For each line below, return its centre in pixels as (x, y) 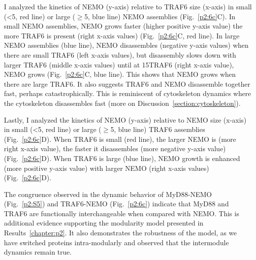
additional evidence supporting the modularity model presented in (104, 223)
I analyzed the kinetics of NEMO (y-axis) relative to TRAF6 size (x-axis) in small (128, 6)
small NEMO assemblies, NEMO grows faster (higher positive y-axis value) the (123, 26)
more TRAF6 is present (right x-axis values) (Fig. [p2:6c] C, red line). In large (122, 35)
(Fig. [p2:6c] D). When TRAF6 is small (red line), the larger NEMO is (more (120, 139)
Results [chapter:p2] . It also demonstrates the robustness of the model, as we (120, 233)
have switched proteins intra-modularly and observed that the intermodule (116, 242)
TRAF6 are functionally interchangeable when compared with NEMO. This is (122, 213)
